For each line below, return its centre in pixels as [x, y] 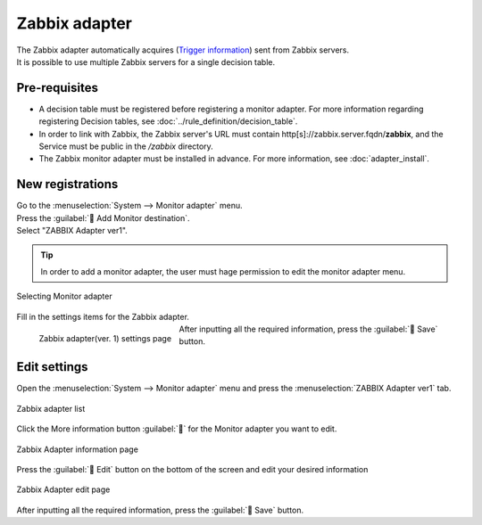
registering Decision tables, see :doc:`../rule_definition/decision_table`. [168, 121]
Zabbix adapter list [51, 408]
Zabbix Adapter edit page [63, 489]
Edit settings [52, 367]
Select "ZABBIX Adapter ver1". [72, 231]
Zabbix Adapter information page [77, 449]
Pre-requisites [57, 88]
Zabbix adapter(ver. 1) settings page [105, 338]
